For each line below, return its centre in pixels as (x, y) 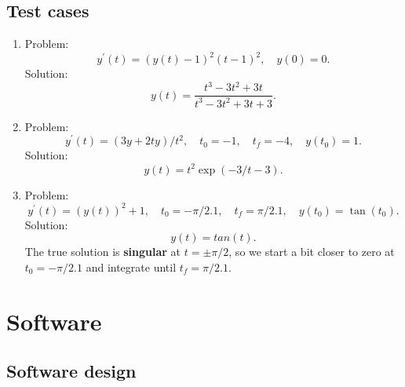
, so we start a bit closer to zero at (312, 252)
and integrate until (131, 267)
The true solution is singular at (103, 252)
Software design (71, 371)
